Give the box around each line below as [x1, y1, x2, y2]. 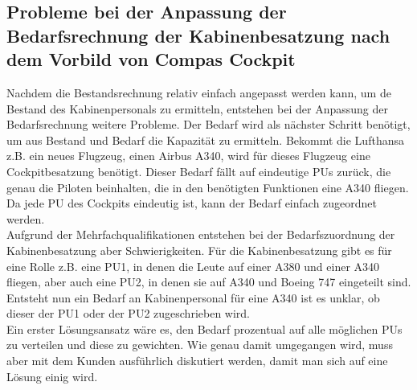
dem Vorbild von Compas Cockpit [6, 47, 296, 72]
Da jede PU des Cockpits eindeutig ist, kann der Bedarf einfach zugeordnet [6, 195, 378, 211]
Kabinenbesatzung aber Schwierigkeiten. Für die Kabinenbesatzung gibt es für [6, 241, 392, 258]
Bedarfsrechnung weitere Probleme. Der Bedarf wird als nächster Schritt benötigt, [6, 116, 411, 133]
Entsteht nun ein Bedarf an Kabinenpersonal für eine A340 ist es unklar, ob [6, 289, 380, 306]
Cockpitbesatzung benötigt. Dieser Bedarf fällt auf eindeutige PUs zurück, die [6, 162, 391, 179]
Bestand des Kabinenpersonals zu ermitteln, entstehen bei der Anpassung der [6, 100, 388, 117]
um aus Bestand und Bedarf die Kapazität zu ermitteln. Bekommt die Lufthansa [6, 131, 404, 148]
